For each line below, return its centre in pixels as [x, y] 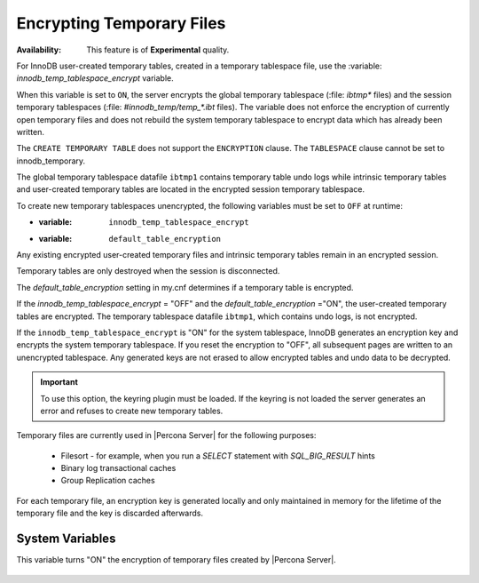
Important [59, 382]
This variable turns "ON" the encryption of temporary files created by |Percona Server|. [176, 560]
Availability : [39, 50]
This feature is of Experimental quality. [158, 50]
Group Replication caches [108, 481]
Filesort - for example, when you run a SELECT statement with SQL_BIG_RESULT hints [218, 455]
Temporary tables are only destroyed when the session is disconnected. [148, 271]
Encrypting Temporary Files [121, 23]
